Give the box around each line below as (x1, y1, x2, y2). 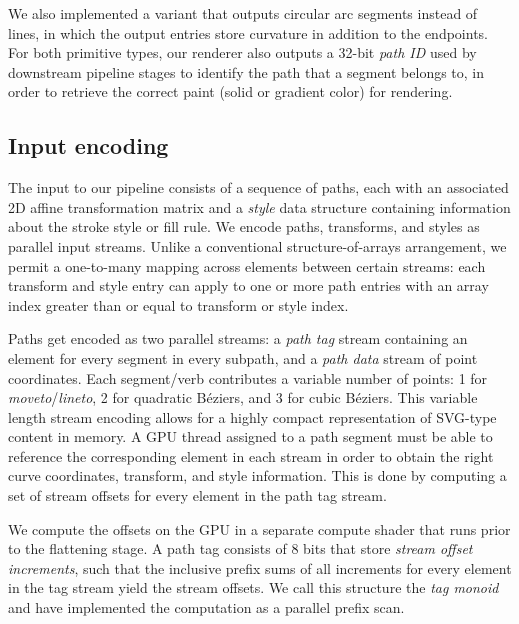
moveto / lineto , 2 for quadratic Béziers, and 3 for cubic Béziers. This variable (8, 387, 478, 408)
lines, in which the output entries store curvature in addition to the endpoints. (8, 22, 489, 43)
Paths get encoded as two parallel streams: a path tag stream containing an (8, 328, 468, 349)
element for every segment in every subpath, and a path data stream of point (8, 347, 478, 368)
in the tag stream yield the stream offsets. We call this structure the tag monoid (8, 577, 499, 598)
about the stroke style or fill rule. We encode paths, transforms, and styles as (8, 216, 480, 237)
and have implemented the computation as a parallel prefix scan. (8, 597, 405, 618)
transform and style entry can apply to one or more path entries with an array (8, 275, 489, 296)
